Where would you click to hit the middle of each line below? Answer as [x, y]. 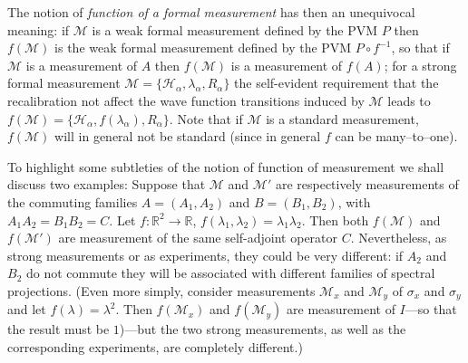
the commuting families [73, 201]
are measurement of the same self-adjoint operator [198, 238]
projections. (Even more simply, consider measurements [161, 290]
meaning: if [39, 29]
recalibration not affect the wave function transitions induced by [186, 100]
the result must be [58, 329]
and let [27, 309]
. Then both [335, 220]
